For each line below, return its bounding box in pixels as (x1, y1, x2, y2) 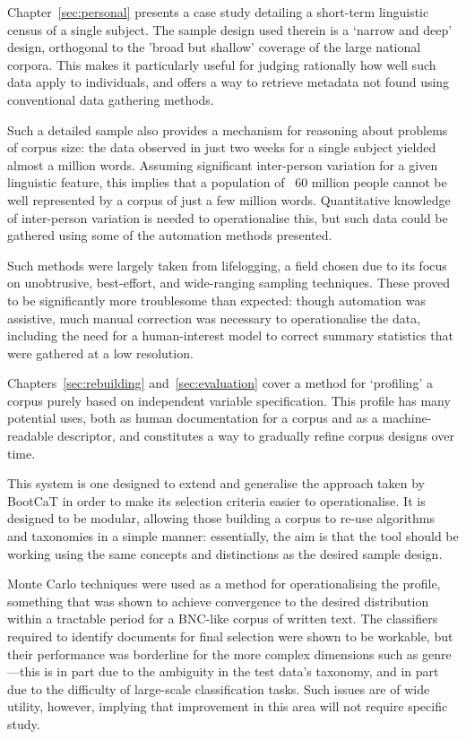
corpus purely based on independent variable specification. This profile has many (7, 391, 451, 409)
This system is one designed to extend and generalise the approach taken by (7, 474, 426, 493)
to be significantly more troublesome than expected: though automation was (7, 290, 426, 309)
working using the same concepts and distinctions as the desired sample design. (7, 544, 443, 563)
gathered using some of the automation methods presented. (7, 226, 332, 245)
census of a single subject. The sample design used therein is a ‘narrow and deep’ (7, 20, 453, 39)
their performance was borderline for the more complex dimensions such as (7, 644, 419, 663)
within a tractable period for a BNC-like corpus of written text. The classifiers (7, 609, 438, 628)
